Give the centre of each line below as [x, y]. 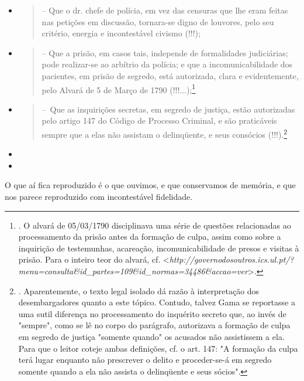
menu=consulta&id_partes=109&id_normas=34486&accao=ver [133, 271]
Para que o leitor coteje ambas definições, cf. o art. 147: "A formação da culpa [158, 348]
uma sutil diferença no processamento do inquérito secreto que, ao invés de [152, 313]
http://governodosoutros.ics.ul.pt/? [232, 259]
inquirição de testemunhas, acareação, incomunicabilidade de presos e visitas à [159, 248]
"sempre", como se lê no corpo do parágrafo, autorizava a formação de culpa [154, 325]
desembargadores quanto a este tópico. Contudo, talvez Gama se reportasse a [157, 302]
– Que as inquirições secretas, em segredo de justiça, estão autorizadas [168, 109]
